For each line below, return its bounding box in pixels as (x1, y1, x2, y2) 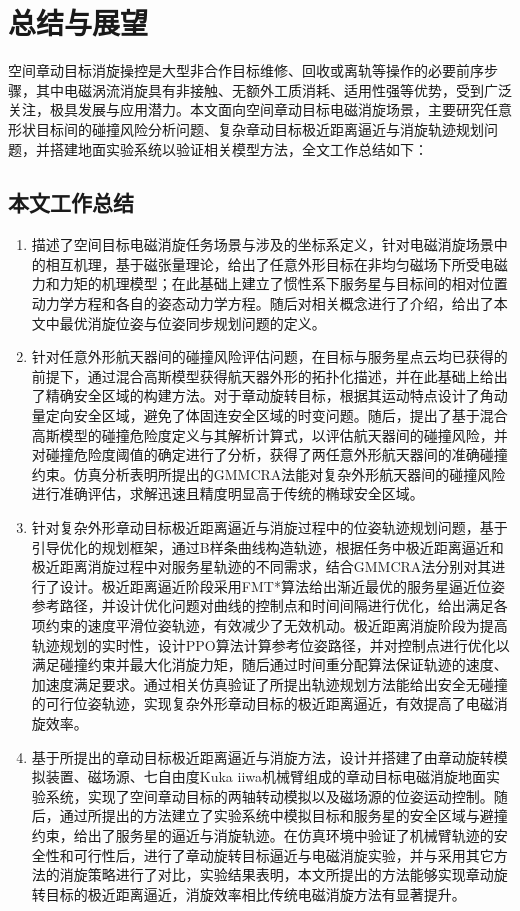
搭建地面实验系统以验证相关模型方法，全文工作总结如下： (49, 138, 428, 159)
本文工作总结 (8, 187, 134, 218)
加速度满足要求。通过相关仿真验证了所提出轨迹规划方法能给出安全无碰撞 (31, 673, 508, 694)
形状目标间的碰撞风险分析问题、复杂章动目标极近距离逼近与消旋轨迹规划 (8, 118, 484, 139)
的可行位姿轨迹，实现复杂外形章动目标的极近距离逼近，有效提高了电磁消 (31, 693, 508, 714)
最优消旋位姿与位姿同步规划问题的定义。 (59, 312, 326, 333)
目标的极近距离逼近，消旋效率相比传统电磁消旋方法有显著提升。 (45, 883, 466, 904)
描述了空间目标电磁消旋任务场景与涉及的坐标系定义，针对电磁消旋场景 (31, 234, 494, 255)
